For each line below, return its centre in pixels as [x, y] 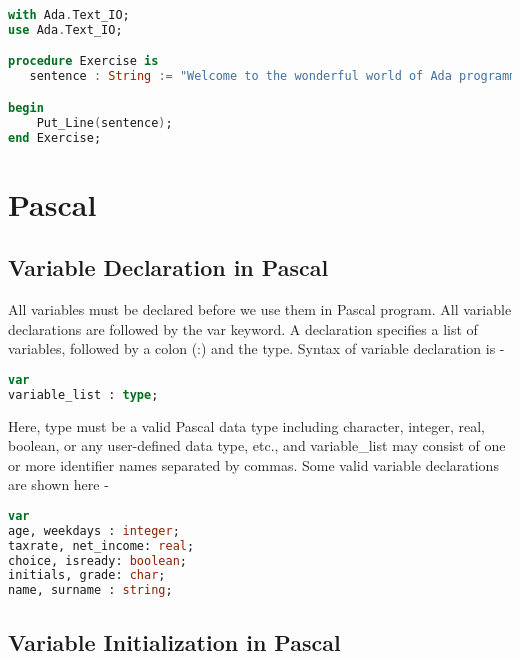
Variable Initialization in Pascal [174, 641]
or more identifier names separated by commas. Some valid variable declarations [253, 464]
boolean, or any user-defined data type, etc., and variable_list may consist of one [257, 445]
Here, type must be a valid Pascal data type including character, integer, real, [246, 425]
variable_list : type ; [83, 394]
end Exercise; [55, 137]
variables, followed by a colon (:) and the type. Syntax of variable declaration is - [256, 348]
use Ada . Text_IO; [65, 29]
